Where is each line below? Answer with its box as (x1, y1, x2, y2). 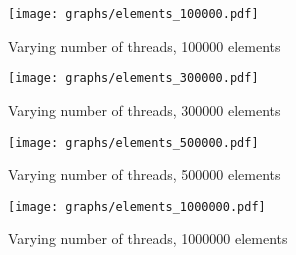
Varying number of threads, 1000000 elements (8, 228, 288, 249)
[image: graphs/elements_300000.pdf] (8, 71, 259, 86)
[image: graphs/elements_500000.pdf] (8, 135, 259, 150)
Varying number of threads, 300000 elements (8, 99, 281, 120)
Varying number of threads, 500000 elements (8, 164, 281, 185)
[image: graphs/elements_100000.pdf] (8, 7, 259, 21)
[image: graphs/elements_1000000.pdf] (8, 199, 266, 214)
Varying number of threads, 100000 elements (8, 35, 281, 56)
